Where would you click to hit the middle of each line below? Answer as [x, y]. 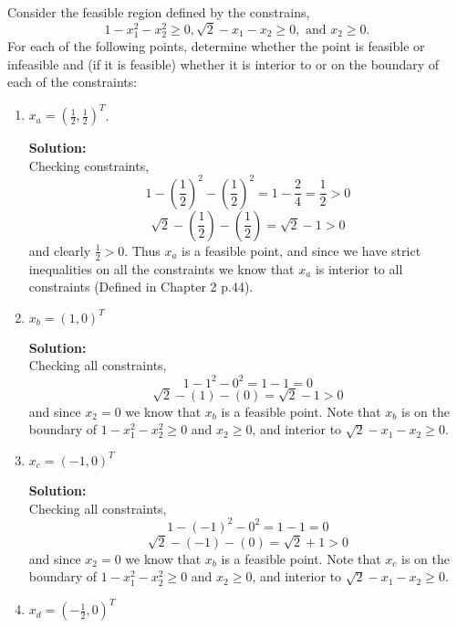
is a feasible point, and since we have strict [301, 250]
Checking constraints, [89, 165]
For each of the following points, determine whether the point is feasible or [216, 45]
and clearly [60, 250]
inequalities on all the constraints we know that [161, 268]
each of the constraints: [73, 82]
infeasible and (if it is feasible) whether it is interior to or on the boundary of [223, 64]
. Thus [142, 250]
